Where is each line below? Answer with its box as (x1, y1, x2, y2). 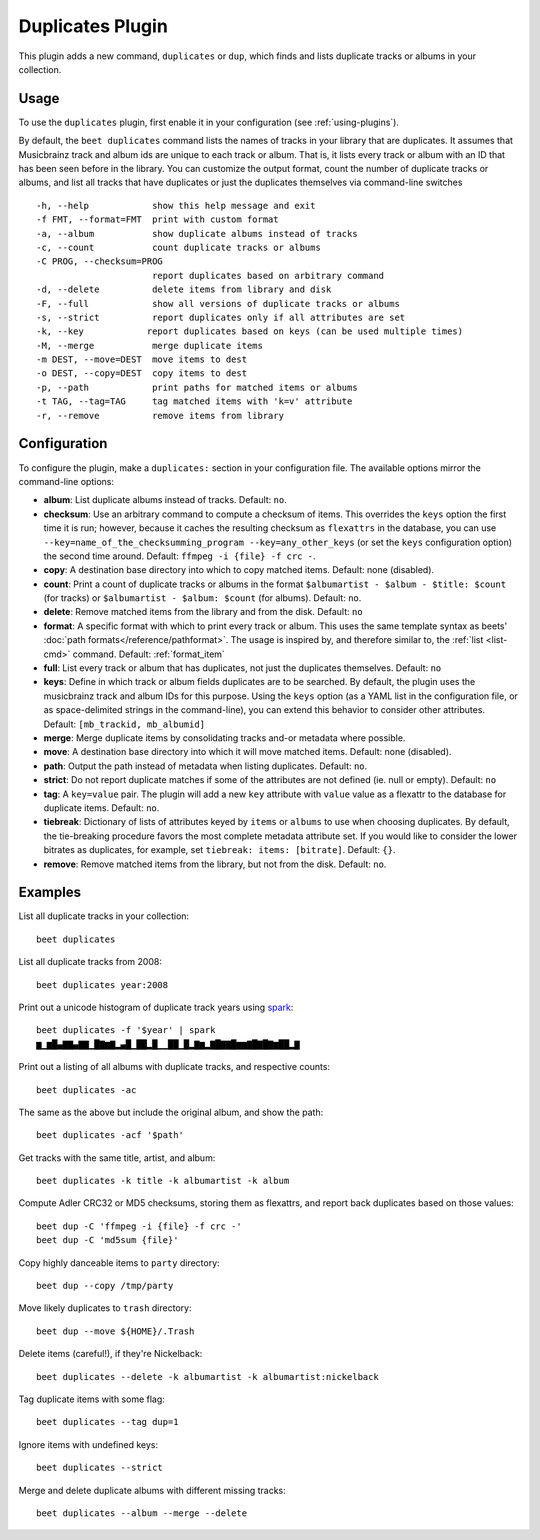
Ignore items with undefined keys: (18, 1438, 159, 1450)
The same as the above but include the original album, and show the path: (18, 1106, 324, 1118)
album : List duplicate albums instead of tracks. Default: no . (43, 494, 287, 506)
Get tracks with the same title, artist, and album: (18, 1151, 216, 1164)
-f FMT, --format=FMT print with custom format (36, 214, 279, 225)
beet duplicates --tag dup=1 (36, 1416, 179, 1428)
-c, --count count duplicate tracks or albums (36, 241, 322, 253)
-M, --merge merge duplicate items (36, 340, 264, 351)
